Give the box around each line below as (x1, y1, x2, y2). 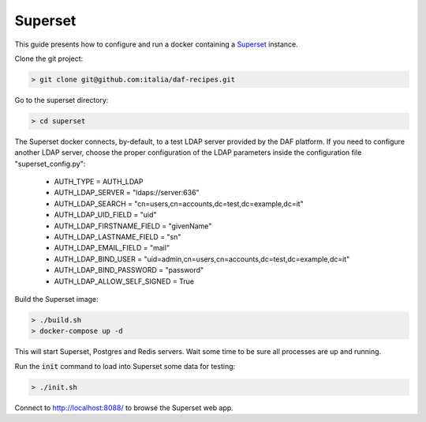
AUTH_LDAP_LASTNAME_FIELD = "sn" (54, 232, 181, 241)
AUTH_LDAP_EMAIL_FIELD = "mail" (54, 243, 170, 253)
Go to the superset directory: (14, 95, 109, 104)
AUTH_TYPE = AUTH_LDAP (54, 177, 144, 187)
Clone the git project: (14, 54, 84, 63)
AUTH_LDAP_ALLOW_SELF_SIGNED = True (54, 277, 195, 286)
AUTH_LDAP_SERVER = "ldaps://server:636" (54, 188, 200, 198)
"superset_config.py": (14, 159, 86, 168)
